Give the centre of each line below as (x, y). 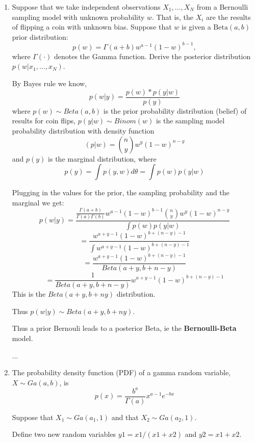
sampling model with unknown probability (78, 17)
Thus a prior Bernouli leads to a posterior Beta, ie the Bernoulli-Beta (124, 328)
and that (125, 417)
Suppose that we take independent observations (86, 7)
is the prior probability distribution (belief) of (175, 110)
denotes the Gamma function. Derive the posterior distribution (152, 56)
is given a (196, 27)
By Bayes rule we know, (49, 83)
